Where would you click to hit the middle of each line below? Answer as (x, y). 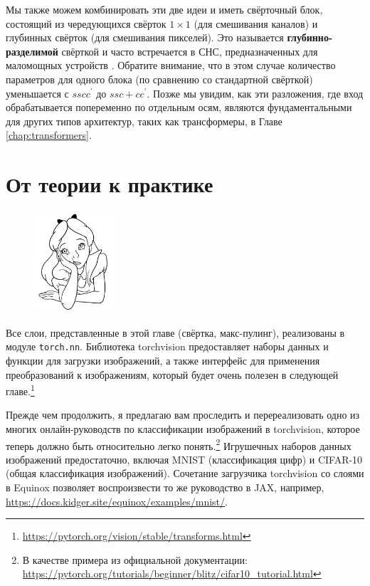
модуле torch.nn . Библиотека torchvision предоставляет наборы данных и (167, 346)
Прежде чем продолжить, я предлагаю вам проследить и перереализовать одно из (183, 415)
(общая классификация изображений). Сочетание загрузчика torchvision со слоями (185, 473)
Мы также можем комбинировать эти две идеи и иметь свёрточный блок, (164, 9)
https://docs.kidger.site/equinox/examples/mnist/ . (117, 501)
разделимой (32, 51)
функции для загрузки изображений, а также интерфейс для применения (163, 360)
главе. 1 (20, 390)
